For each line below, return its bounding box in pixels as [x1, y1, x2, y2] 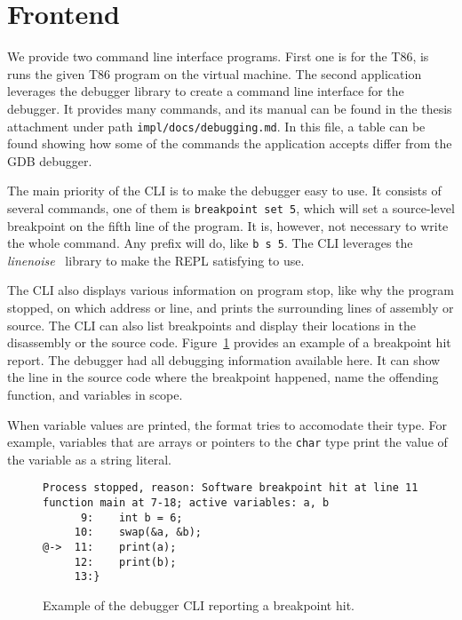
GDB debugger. [7, 151, 92, 170]
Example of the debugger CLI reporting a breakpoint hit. [43, 596, 354, 615]
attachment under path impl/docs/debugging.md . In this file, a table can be [7, 116, 426, 135]
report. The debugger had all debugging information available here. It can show [7, 350, 441, 369]
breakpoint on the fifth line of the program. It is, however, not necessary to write [7, 216, 449, 234]
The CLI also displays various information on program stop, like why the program [7, 281, 454, 299]
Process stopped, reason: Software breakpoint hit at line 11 [43, 481, 418, 495]
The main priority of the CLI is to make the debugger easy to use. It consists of [7, 181, 442, 200]
